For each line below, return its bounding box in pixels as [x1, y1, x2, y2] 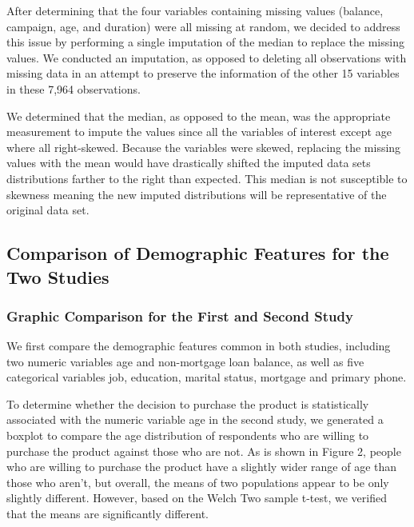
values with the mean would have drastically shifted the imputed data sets [6, 154, 371, 171]
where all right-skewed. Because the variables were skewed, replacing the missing [6, 138, 401, 155]
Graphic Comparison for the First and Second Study [6, 305, 353, 325]
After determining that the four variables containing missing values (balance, [6, 2, 384, 18]
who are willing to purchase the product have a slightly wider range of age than [6, 458, 397, 475]
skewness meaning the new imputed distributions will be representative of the [6, 186, 387, 202]
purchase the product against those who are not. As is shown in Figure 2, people [6, 442, 401, 459]
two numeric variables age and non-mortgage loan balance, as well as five [6, 353, 364, 369]
